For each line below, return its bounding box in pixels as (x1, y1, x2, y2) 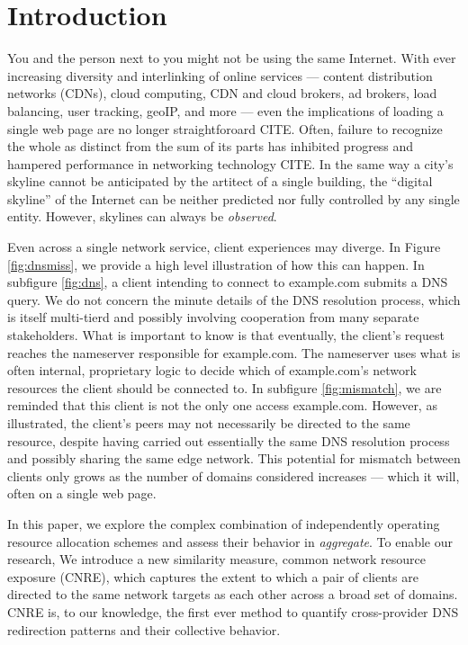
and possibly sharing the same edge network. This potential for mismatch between (7, 449, 461, 468)
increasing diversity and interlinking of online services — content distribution (7, 66, 433, 85)
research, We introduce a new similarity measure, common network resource (7, 550, 426, 569)
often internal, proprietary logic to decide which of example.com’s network (7, 361, 417, 380)
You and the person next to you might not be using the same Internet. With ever (7, 49, 456, 67)
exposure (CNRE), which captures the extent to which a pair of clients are (7, 567, 418, 586)
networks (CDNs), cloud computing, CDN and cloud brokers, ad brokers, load (7, 84, 437, 103)
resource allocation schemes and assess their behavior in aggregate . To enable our (7, 532, 454, 551)
